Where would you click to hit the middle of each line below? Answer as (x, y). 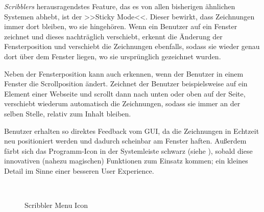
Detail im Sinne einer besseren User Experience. (79, 170)
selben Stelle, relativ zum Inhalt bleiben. (68, 113)
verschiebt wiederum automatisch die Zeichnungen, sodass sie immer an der (122, 103)
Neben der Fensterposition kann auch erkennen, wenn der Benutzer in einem (124, 73)
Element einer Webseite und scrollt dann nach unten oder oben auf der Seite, (125, 93)
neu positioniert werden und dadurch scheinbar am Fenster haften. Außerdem (125, 141)
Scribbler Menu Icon (56, 205)
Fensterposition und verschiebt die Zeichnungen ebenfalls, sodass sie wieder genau (132, 46)
